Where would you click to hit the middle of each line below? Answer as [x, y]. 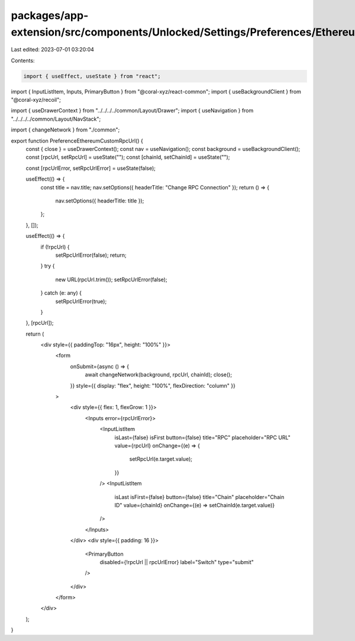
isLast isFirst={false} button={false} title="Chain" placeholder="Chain [199, 497]
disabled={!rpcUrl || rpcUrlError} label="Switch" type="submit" [177, 562]
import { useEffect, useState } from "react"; [92, 76]
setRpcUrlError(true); [81, 301]
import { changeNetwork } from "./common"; [65, 130]
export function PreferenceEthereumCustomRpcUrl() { [77, 141]
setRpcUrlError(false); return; [91, 255]
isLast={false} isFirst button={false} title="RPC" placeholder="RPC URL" [203, 437]
